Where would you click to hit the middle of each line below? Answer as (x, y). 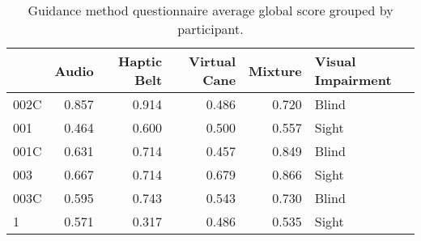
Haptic (140, 61)
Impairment (353, 80)
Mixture (275, 70)
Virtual (213, 61)
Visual (335, 61)
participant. (210, 29)
